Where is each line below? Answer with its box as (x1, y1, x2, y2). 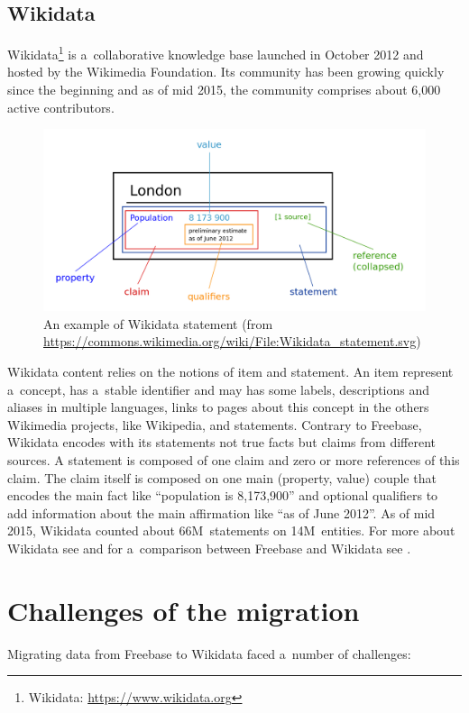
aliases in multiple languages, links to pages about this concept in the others (7, 398, 429, 416)
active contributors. (7, 97, 115, 116)
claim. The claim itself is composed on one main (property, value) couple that (7, 468, 437, 487)
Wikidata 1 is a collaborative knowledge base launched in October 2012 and (7, 42, 424, 63)
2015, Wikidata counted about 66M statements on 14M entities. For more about (7, 521, 455, 540)
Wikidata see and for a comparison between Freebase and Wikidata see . (7, 539, 411, 558)
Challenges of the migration (7, 591, 360, 628)
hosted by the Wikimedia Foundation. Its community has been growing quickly (7, 62, 445, 81)
